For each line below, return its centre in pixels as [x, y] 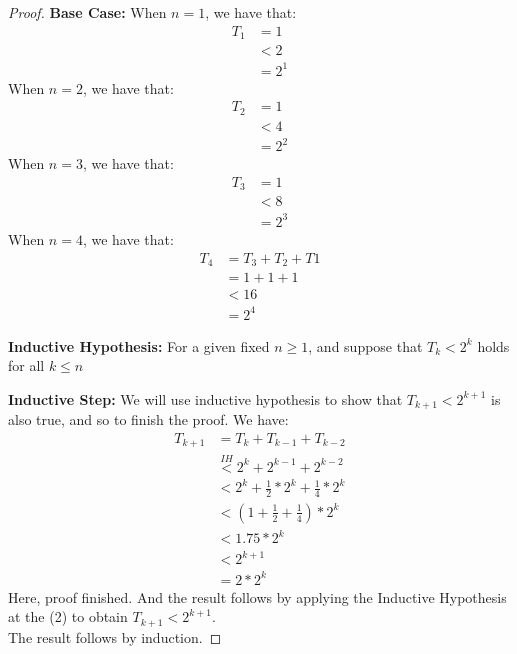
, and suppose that [365, 345]
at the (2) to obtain [68, 616]
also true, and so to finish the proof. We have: [148, 419]
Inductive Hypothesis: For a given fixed [139, 345]
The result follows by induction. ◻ [115, 636]
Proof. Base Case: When [87, 12]
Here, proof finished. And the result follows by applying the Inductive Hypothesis [257, 596]
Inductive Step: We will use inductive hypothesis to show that [205, 398]
